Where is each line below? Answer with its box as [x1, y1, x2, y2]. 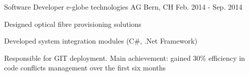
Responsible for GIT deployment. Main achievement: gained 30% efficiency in [4, 52, 245, 63]
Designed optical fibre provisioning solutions [4, 18, 142, 29]
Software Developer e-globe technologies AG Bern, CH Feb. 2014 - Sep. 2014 [4, 2, 242, 12]
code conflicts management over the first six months [4, 62, 166, 73]
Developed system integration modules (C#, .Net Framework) [4, 35, 198, 46]
